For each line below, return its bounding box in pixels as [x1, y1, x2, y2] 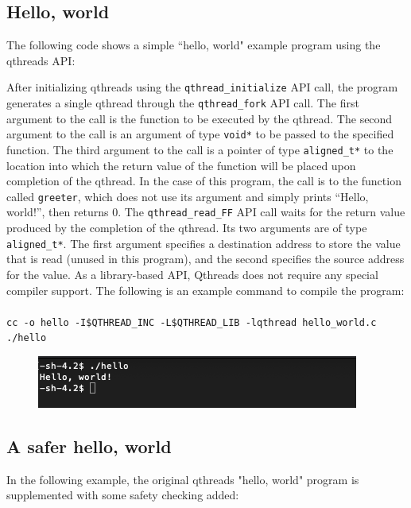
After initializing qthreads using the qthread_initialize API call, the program [6, 79, 398, 95]
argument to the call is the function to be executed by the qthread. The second [6, 110, 393, 126]
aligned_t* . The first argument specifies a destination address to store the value [6, 235, 401, 251]
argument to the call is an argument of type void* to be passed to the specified [6, 126, 394, 142]
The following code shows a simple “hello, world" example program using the [6, 37, 381, 53]
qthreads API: [6, 52, 76, 68]
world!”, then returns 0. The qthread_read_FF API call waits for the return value [6, 204, 405, 220]
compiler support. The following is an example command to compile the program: [6, 281, 405, 298]
